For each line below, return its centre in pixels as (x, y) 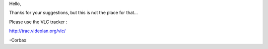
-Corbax (18, 40)
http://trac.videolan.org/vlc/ (37, 31)
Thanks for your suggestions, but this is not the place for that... (74, 13)
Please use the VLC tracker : (38, 22)
